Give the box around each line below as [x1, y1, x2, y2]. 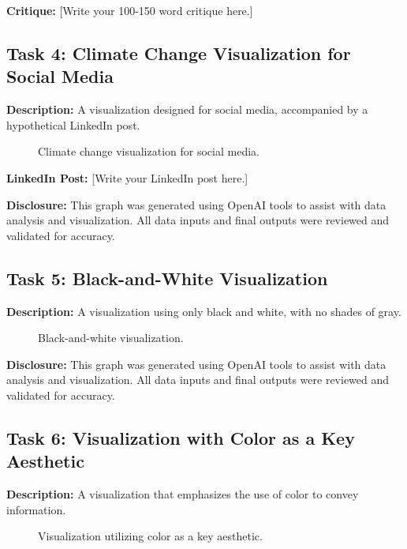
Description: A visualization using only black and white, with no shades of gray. [6, 303, 401, 319]
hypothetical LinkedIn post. [6, 116, 140, 133]
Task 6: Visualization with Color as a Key [6, 425, 355, 449]
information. [6, 501, 66, 517]
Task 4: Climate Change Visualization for [6, 40, 351, 65]
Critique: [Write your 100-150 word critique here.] [6, 2, 253, 18]
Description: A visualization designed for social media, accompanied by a [6, 101, 368, 118]
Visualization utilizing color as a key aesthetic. [38, 528, 263, 544]
